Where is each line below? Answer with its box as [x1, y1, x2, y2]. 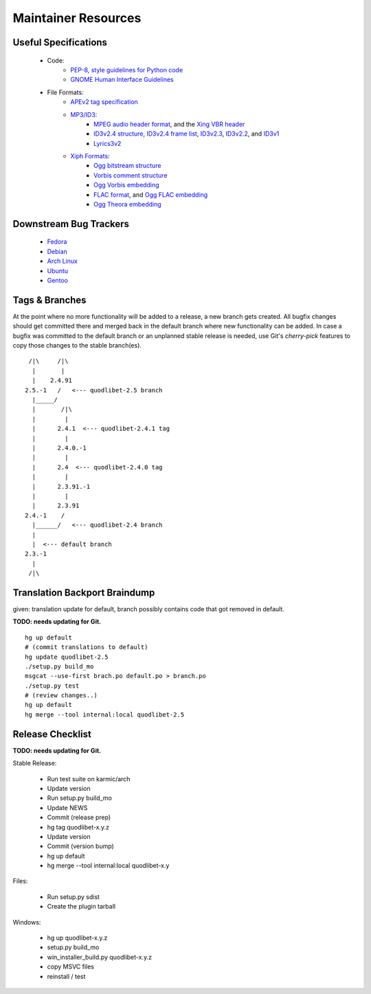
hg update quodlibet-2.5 [25, 653, 109, 661]
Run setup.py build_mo [47, 794, 113, 802]
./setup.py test [25, 681, 80, 690]
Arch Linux [47, 257, 78, 265]
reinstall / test [47, 972, 86, 980]
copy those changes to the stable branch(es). [12, 341, 142, 350]
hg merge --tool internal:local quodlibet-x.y [47, 861, 170, 870]
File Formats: [47, 88, 84, 96]
